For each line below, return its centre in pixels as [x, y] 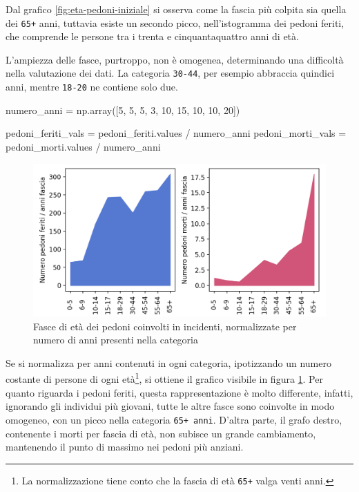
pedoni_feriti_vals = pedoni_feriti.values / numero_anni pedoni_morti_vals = [176, 133]
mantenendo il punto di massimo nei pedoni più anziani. [125, 447]
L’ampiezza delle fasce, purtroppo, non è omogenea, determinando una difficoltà [175, 59]
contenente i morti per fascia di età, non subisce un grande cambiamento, [161, 433]
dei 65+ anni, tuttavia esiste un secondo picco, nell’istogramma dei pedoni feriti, [175, 22]
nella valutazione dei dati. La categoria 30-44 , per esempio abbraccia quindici [170, 73]
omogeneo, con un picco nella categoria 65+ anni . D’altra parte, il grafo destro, [174, 419]
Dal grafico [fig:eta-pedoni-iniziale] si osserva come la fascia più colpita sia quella [176, 9]
